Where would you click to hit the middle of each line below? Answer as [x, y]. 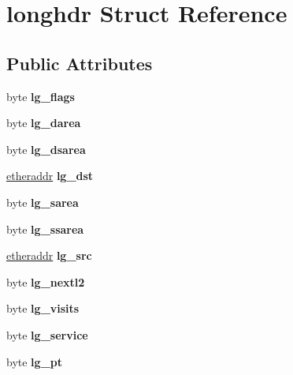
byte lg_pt [34, 361]
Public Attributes [80, 63]
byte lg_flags [41, 96]
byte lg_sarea [43, 202]
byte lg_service [47, 334]
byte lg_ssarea [45, 229]
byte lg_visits [43, 308]
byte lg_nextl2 [46, 281]
